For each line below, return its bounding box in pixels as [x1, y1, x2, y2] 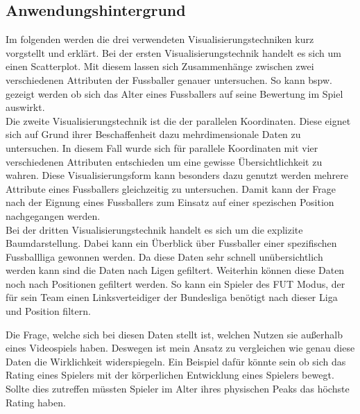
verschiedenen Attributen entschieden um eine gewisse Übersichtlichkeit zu [6, 154, 323, 169]
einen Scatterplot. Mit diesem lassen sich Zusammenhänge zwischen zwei [6, 59, 314, 74]
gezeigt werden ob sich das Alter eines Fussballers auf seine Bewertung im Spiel [6, 86, 343, 101]
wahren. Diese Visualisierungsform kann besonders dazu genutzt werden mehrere [6, 168, 349, 182]
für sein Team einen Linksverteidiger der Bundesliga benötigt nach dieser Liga [6, 290, 338, 304]
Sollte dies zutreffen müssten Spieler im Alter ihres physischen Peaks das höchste [6, 381, 350, 396]
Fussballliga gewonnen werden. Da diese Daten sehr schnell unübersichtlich [6, 249, 323, 264]
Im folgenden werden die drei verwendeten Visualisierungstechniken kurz [6, 32, 314, 46]
